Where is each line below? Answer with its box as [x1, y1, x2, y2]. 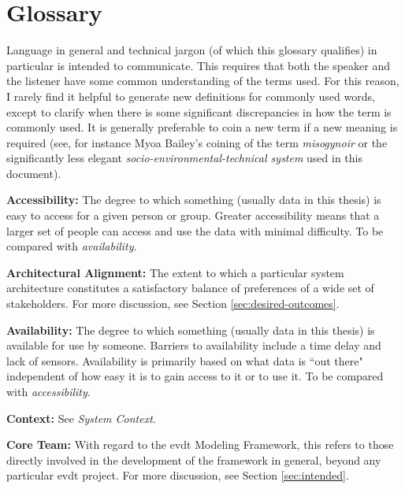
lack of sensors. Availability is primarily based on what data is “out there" [6, 352, 363, 369]
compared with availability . [6, 238, 137, 254]
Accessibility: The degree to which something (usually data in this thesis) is [6, 191, 381, 208]
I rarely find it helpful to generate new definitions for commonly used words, [6, 87, 375, 104]
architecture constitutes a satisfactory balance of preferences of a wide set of [6, 280, 374, 296]
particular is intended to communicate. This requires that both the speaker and [6, 57, 391, 73]
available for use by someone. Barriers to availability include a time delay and [6, 337, 381, 354]
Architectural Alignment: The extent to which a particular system [6, 264, 344, 280]
